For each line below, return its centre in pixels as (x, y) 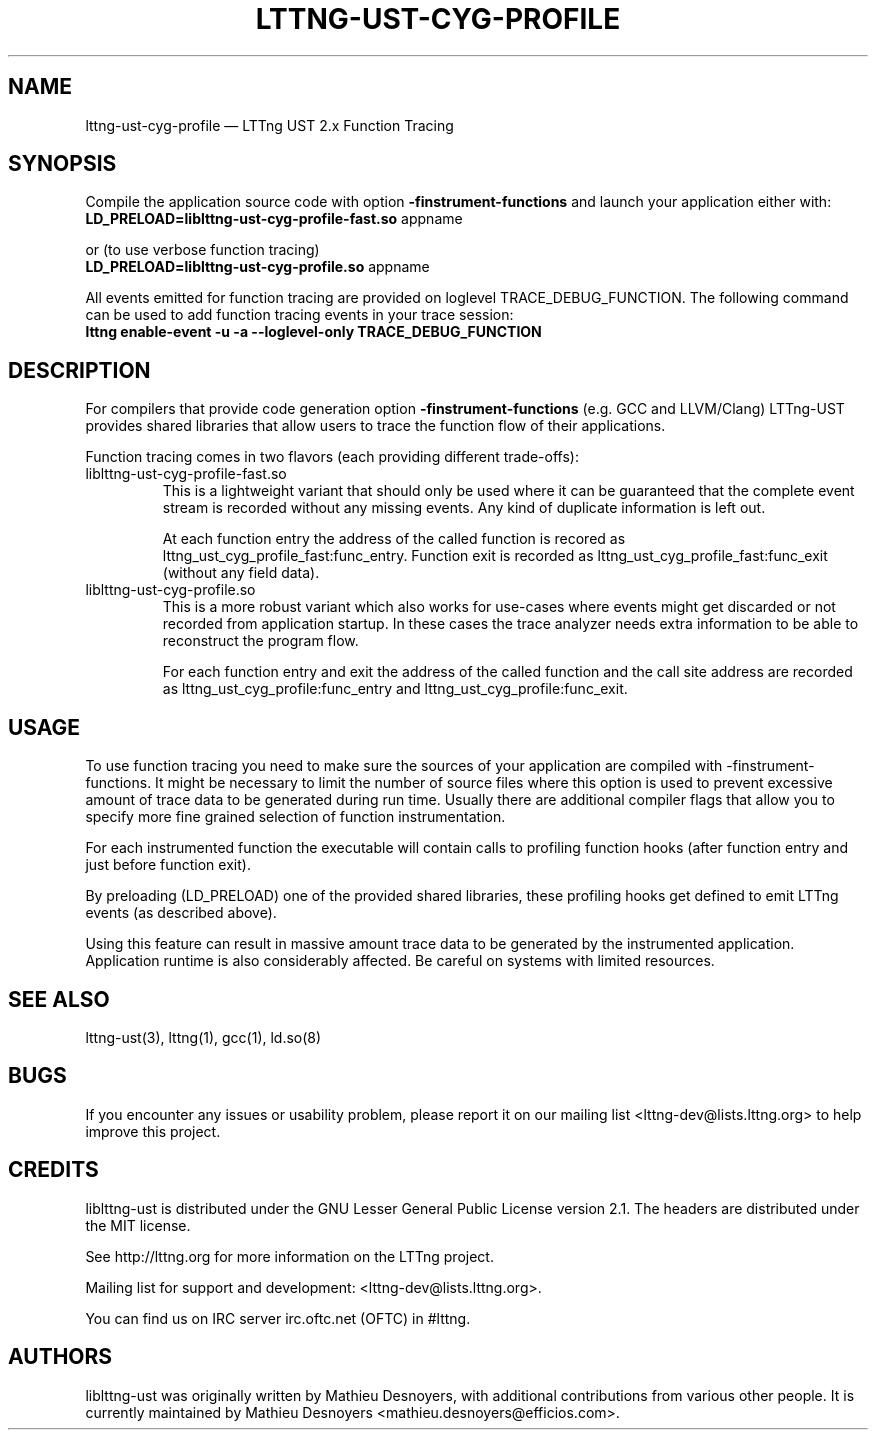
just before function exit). (168, 865)
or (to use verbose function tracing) (202, 250)
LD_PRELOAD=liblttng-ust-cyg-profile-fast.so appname (274, 219)
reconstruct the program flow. (260, 641)
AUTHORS (60, 1357)
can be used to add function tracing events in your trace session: (299, 315)
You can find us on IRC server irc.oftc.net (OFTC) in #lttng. (278, 1318)
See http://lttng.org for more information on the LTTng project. (289, 1256)
